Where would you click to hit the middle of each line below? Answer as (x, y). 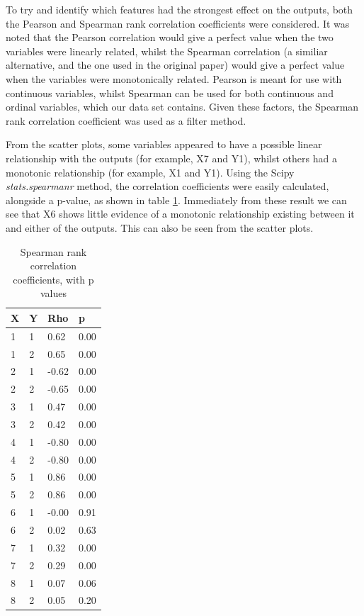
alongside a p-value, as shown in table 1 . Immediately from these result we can (176, 200)
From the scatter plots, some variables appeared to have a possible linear (164, 144)
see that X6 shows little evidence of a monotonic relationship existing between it (180, 214)
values (53, 293)
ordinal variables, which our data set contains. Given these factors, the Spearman (182, 107)
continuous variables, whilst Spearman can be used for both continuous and (170, 93)
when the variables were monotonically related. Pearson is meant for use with (174, 78)
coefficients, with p (53, 279)
